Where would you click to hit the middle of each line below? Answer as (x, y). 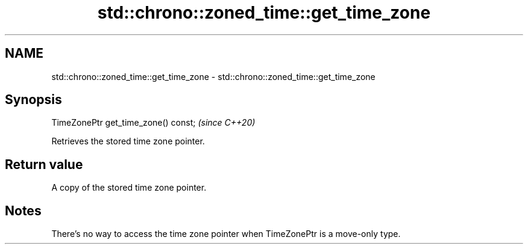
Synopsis (33, 100)
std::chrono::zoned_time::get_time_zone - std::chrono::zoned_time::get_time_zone (213, 76)
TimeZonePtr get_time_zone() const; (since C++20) (153, 123)
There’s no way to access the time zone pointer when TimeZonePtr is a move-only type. (226, 234)
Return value (44, 164)
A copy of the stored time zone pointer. (129, 188)
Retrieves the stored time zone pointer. (128, 141)
